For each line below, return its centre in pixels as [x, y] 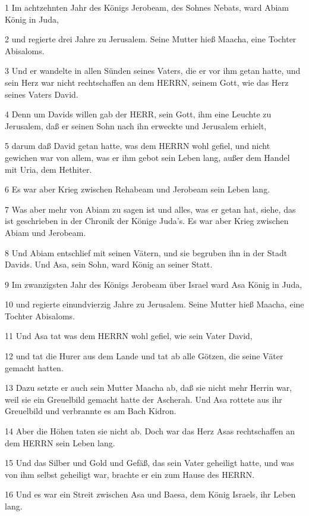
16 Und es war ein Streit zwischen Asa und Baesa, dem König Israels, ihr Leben [150, 494]
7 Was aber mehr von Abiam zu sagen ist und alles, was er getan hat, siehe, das [150, 209]
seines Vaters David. [42, 94]
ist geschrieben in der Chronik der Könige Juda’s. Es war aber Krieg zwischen [147, 221]
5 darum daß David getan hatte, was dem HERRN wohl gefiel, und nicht [138, 146]
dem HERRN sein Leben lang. [60, 442]
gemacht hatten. [34, 367]
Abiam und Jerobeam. [45, 232]
